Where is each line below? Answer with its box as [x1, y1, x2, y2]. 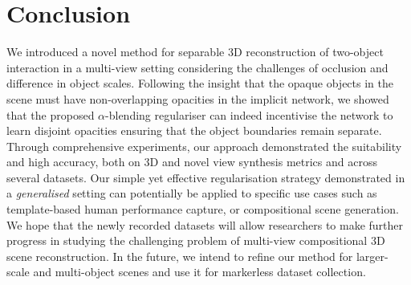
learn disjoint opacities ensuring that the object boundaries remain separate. [6, 122, 382, 139]
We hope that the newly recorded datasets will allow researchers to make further [6, 216, 404, 233]
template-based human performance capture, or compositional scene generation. [6, 201, 399, 218]
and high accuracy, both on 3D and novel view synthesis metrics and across [6, 153, 377, 170]
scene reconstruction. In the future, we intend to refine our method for [6, 247, 353, 264]
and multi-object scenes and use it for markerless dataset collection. [33, 263, 366, 280]
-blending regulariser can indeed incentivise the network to [105, 106, 393, 123]
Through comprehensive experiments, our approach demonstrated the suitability [6, 137, 402, 154]
